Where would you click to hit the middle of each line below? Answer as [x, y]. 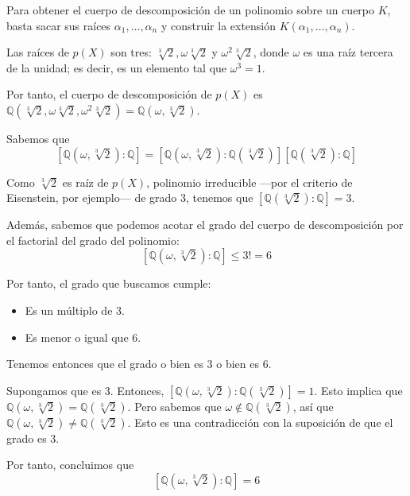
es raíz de [85, 182]
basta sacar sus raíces [59, 25]
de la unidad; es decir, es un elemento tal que [117, 67]
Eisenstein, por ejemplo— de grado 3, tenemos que [130, 198]
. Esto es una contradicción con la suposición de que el [260, 422]
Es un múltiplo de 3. [75, 310]
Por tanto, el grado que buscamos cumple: [109, 283]
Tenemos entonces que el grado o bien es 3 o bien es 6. [139, 364]
